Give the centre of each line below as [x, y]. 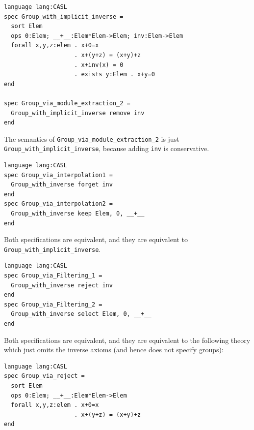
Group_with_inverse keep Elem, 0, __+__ [78, 214]
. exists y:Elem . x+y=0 [114, 75]
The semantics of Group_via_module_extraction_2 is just [92, 138]
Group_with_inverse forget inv [62, 185]
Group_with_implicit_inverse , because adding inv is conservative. [107, 148]
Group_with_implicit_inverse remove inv [78, 113]
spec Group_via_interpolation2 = [58, 204]
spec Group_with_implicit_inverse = [64, 16]
